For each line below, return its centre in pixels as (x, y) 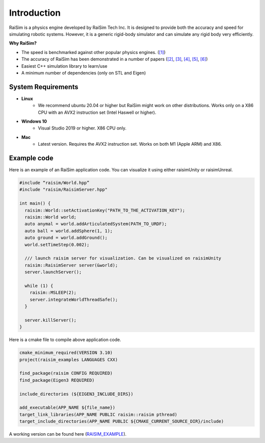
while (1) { (39, 286)
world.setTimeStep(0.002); (57, 245)
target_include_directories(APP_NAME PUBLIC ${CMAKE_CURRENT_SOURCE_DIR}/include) (122, 421)
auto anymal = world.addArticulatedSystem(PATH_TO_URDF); (96, 224)
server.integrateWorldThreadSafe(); (74, 300)
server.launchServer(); (53, 272)
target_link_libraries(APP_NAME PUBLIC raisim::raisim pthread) (98, 414)
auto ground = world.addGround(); (66, 238)
